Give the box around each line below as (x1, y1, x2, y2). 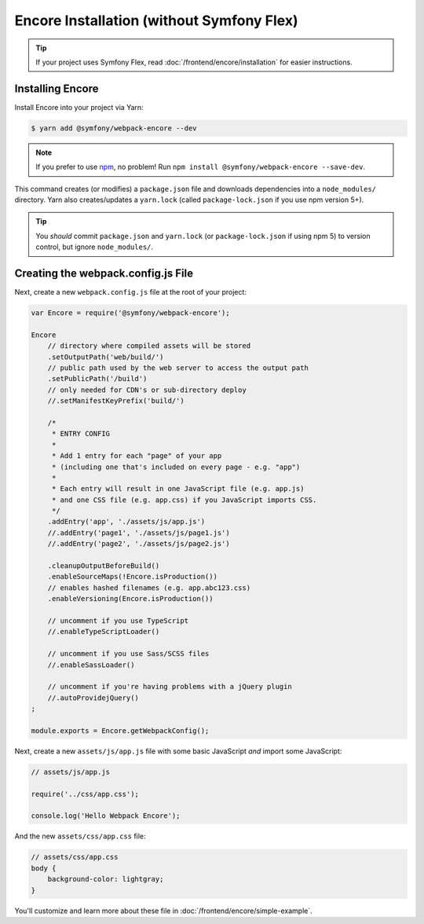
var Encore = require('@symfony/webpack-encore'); (31, 309, 231, 317)
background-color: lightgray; (47, 874, 164, 884)
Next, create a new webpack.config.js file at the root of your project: (14, 288, 247, 297)
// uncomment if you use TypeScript (47, 616, 188, 625)
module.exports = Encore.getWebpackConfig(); (31, 726, 210, 735)
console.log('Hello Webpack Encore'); (31, 812, 181, 820)
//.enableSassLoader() (47, 660, 135, 669)
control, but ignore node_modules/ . (35, 242, 153, 251)
